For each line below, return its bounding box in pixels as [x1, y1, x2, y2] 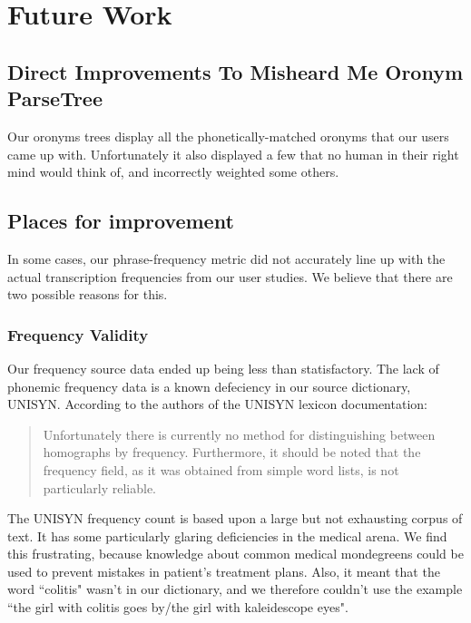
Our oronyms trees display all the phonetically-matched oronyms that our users [7, 126, 449, 145]
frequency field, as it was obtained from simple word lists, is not [43, 460, 399, 479]
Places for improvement [7, 207, 234, 235]
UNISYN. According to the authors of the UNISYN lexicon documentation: [7, 394, 427, 414]
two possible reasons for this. [7, 285, 168, 304]
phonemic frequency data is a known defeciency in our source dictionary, [7, 376, 411, 395]
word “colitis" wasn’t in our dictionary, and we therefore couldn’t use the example [7, 579, 463, 599]
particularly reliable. [43, 478, 157, 497]
